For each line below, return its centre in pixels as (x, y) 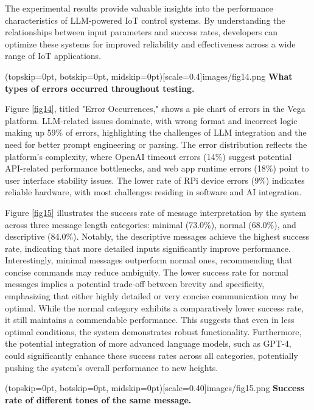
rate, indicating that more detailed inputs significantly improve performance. (148, 248)
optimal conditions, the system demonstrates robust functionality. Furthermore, (153, 331)
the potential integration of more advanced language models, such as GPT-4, (148, 343)
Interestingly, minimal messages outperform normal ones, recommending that (149, 260)
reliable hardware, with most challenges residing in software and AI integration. (153, 192)
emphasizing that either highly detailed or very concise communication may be (152, 296)
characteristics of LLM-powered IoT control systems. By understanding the (145, 20)
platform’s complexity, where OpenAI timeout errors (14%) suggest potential (148, 156)
